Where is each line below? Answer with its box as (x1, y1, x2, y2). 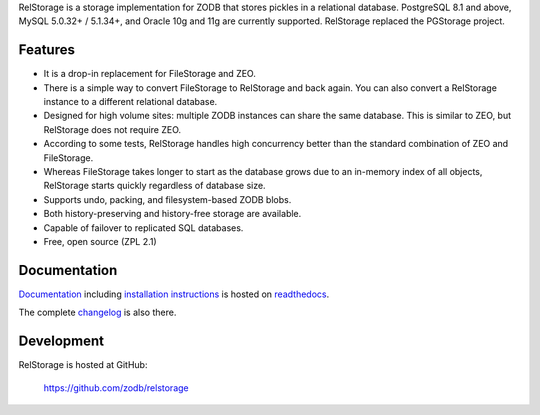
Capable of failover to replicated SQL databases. (43, 221, 244, 234)
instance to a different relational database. (43, 96, 218, 108)
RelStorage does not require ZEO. (43, 123, 182, 135)
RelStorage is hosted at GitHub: (18, 359, 148, 371)
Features (18, 41, 75, 59)
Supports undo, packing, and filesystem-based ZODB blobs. (43, 193, 292, 205)
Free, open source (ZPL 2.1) (43, 235, 157, 247)
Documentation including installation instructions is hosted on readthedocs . (18, 288, 330, 300)
